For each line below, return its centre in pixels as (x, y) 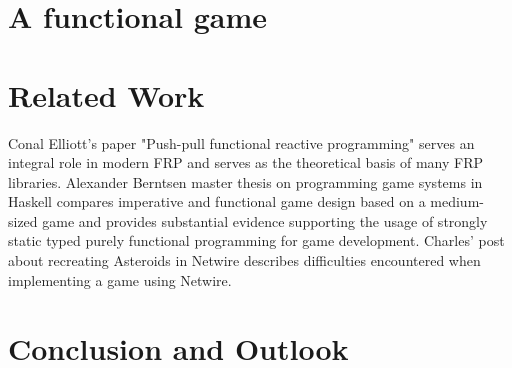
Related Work (106, 94)
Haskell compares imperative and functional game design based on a (217, 201)
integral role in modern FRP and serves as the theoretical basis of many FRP (246, 162)
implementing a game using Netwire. (120, 279)
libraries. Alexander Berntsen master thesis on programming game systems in (245, 181)
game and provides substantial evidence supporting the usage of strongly (265, 220)
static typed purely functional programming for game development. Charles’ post (256, 240)
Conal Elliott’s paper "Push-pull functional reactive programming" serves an (241, 142)
